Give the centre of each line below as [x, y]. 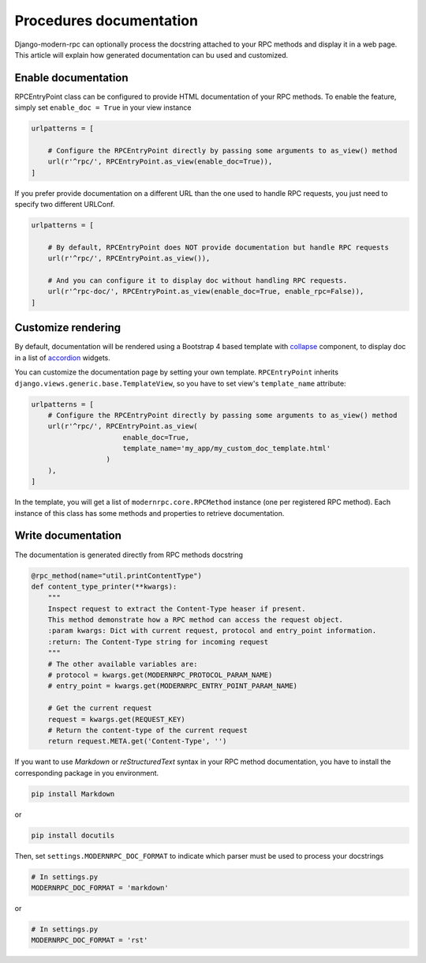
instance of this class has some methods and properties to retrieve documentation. [149, 513]
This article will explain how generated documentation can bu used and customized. [151, 55]
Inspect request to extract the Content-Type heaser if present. [177, 609]
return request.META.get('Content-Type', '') [137, 741]
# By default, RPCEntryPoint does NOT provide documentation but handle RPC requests [219, 247]
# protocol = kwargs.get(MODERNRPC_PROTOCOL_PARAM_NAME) [160, 675]
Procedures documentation [106, 21]
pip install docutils [73, 835]
